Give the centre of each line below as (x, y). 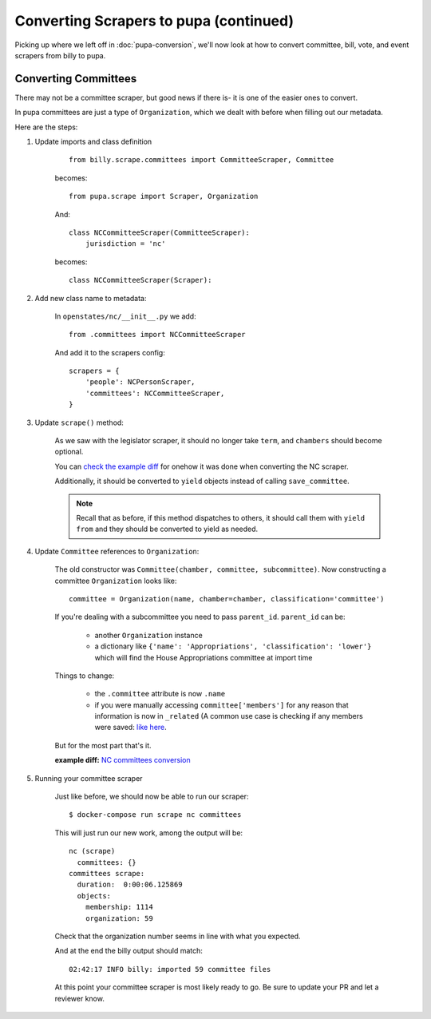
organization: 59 (119, 918)
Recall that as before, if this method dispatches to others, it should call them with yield (221, 518)
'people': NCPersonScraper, (140, 382)
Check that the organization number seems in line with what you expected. (178, 936)
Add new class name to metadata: (91, 298)
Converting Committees (76, 79)
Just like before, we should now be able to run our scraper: (152, 797)
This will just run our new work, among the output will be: (149, 833)
